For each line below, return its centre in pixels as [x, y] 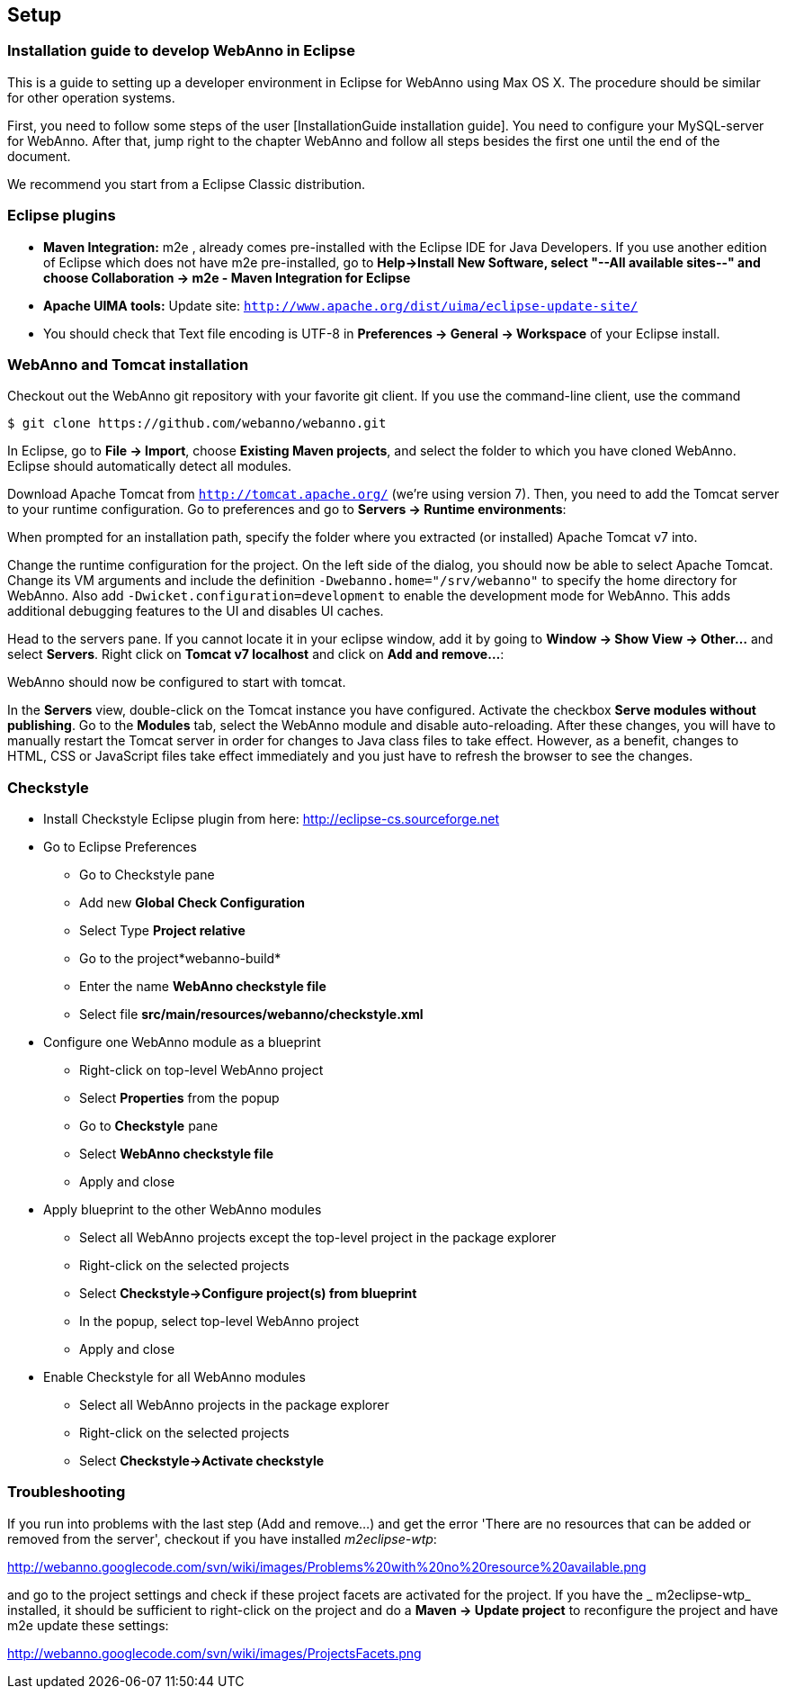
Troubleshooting [67, 1492]
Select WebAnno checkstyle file [176, 1154]
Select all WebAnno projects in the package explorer [234, 1405]
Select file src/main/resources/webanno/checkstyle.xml [251, 1015]
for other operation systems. [91, 97]
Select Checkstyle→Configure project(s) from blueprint [248, 1294]
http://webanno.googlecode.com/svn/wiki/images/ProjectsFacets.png [214, 1653]
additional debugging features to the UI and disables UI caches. [196, 611]
